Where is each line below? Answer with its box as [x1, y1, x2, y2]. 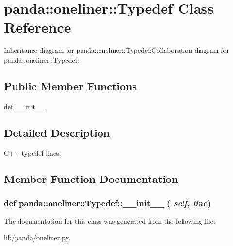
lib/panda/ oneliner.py [4, 232, 69, 242]
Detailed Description [4, 125, 110, 140]
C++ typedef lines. [4, 148, 61, 158]
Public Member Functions [4, 78, 137, 93]
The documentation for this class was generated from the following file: [4, 216, 215, 226]
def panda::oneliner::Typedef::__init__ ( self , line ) [4, 197, 211, 209]
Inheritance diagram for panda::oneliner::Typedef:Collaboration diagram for [4, 45, 229, 55]
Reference [4, 17, 71, 37]
